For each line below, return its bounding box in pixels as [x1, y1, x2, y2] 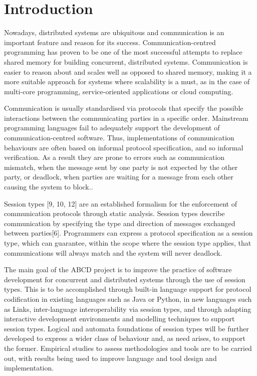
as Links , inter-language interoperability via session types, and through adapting [4, 303, 251, 314]
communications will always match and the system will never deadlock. [4, 247, 222, 258]
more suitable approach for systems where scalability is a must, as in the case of [4, 76, 250, 87]
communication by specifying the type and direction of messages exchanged [4, 218, 235, 228]
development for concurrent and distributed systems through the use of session [4, 274, 245, 284]
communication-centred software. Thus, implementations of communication [4, 132, 234, 143]
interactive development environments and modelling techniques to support [4, 313, 235, 324]
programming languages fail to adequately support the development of [4, 122, 220, 133]
